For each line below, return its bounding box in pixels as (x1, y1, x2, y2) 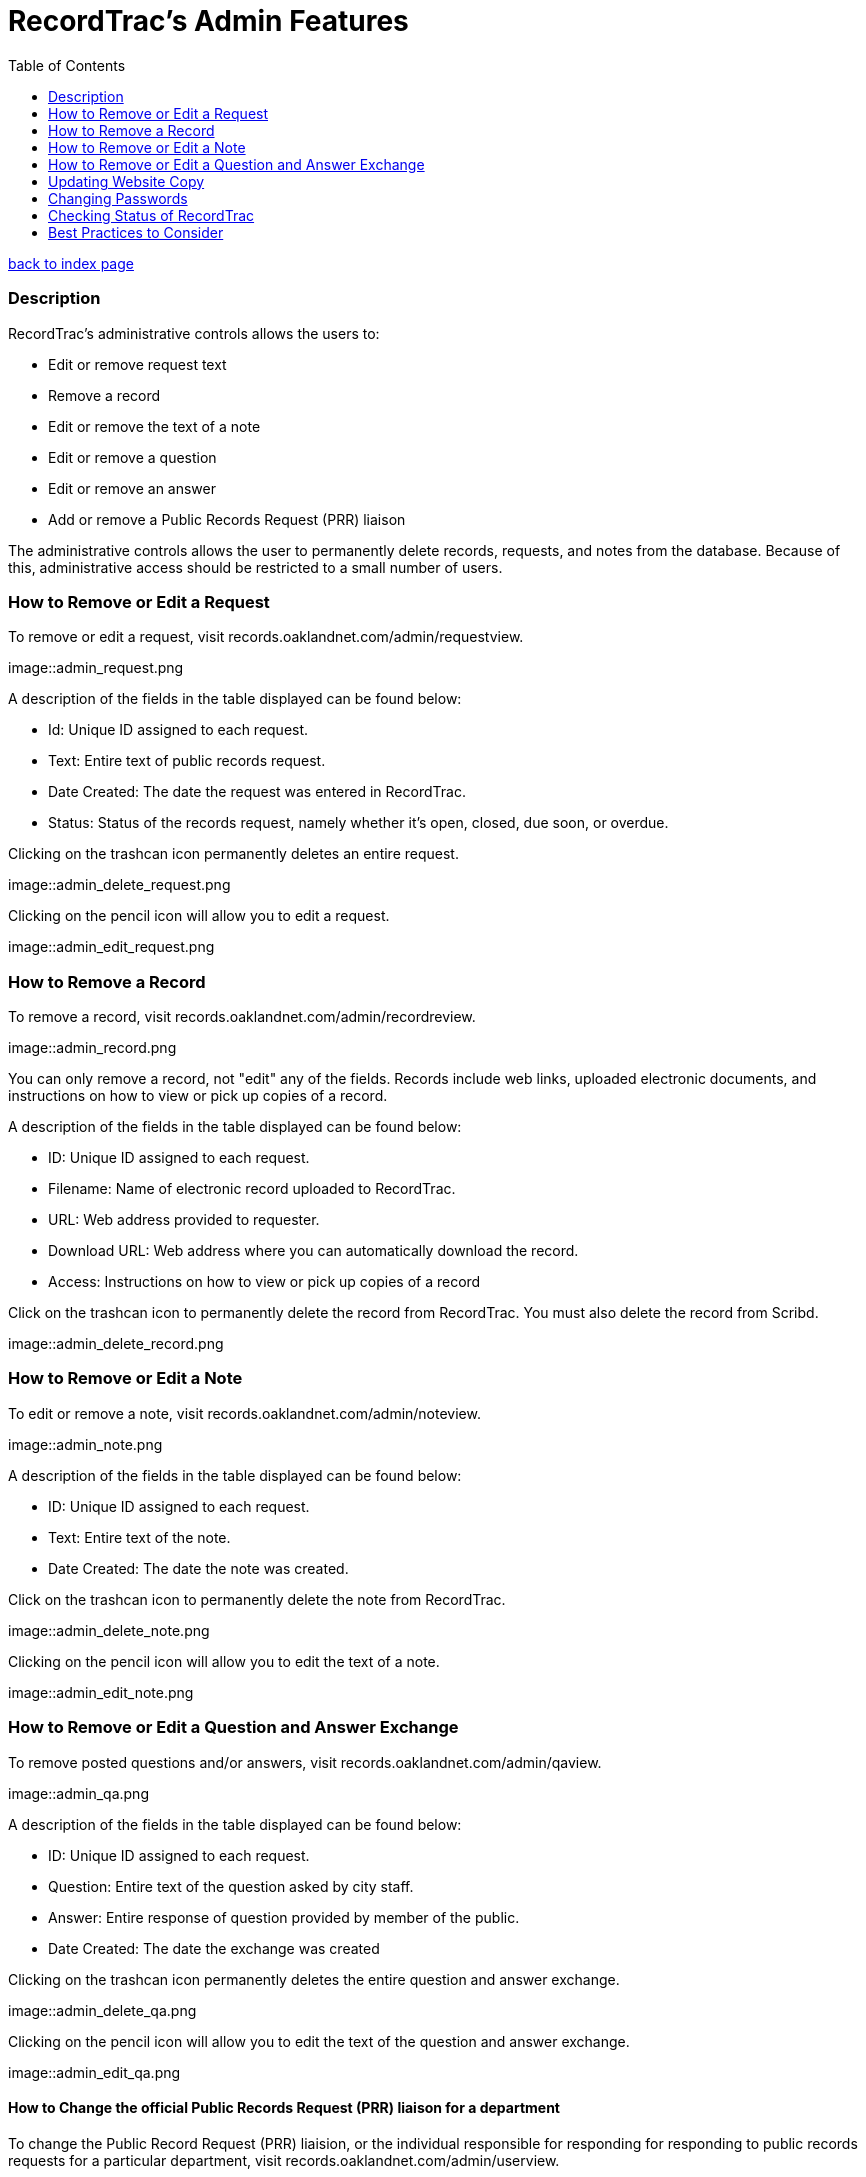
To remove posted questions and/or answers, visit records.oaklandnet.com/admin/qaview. (8, 1753, 602, 1771)
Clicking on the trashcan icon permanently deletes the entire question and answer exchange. (8, 1970, 620, 1988)
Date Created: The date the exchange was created (48, 1939, 380, 1957)
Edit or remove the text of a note (48, 417, 261, 435)
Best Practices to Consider (48, 223, 224, 241)
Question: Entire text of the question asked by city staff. (48, 1877, 414, 1895)
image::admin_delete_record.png (8, 1335, 224, 1352)
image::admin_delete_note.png (8, 1621, 210, 1639)
